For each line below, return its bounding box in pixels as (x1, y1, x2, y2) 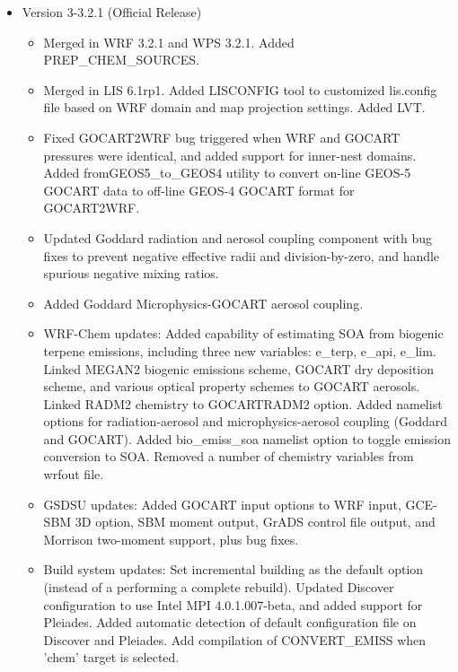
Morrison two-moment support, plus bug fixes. (43, 529, 299, 548)
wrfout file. (43, 465, 104, 484)
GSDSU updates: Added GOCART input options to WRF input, (43, 494, 401, 513)
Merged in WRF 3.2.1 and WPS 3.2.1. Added (43, 32, 295, 51)
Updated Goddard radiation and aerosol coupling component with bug (43, 228, 433, 247)
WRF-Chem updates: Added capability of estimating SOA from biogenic (43, 324, 444, 343)
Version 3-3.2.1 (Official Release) (22, 3, 202, 21)
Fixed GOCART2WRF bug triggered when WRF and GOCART (43, 127, 401, 146)
